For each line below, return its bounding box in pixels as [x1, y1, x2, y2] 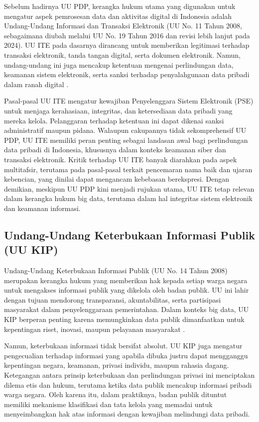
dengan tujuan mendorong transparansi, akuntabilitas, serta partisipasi [4, 294, 221, 305]
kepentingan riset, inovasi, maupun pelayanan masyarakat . [4, 323, 185, 334]
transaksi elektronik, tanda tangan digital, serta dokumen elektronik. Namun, [4, 49, 241, 60]
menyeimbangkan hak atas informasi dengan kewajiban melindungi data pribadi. [4, 409, 250, 419]
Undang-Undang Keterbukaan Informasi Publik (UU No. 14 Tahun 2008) [4, 265, 228, 276]
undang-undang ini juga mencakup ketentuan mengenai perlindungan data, [4, 59, 234, 70]
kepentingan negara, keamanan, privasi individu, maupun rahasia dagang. [4, 360, 229, 370]
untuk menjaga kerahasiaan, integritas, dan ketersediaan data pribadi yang [4, 105, 233, 115]
